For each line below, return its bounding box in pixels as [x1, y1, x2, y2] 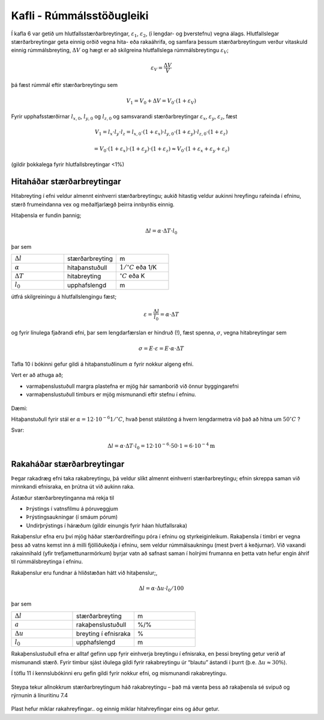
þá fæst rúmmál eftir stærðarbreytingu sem [11, 82, 118, 89]
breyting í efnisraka [76, 629, 131, 638]
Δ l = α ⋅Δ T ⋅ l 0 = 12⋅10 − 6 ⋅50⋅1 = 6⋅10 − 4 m [107, 441, 215, 451]
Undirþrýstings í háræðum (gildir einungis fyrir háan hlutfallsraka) [26, 522, 188, 529]
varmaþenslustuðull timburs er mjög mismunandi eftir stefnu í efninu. [26, 391, 196, 398]
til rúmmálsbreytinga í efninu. [11, 558, 83, 565]
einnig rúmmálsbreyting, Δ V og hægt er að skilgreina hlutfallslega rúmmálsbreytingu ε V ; [11, 47, 229, 55]
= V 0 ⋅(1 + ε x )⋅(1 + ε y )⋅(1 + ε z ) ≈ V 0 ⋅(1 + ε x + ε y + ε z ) [94, 145, 230, 153]
